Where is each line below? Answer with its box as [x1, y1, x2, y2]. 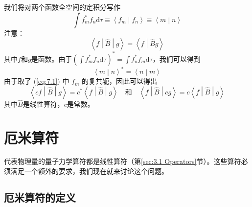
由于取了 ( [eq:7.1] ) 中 [4, 76, 69, 86]
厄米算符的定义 [4, 189, 76, 205]
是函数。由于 [31, 53, 72, 64]
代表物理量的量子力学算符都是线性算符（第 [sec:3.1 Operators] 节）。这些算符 [4, 156, 241, 166]
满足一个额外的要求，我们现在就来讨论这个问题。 [10, 165, 168, 176]
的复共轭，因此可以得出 [82, 76, 158, 86]
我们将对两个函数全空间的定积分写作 [4, 2, 120, 12]
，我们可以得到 [152, 53, 201, 64]
